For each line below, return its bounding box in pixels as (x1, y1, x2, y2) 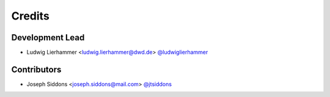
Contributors (11, 64, 62, 74)
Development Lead (11, 32, 85, 43)
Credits (11, 9, 50, 23)
